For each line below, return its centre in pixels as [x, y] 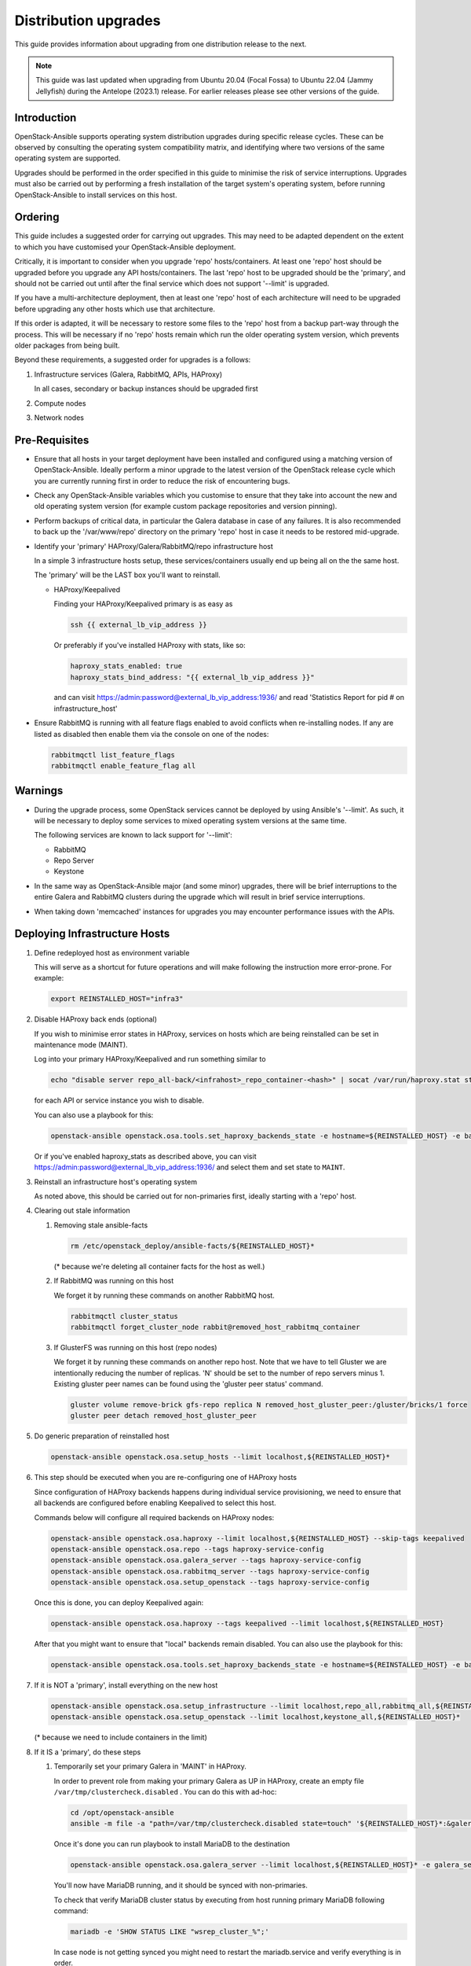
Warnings [39, 791]
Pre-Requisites [52, 440]
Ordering [37, 217]
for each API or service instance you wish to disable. [119, 1100]
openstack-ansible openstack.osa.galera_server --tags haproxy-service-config [206, 1560]
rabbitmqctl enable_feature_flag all [123, 766]
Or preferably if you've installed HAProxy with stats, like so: [150, 646]
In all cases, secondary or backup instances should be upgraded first [146, 388]
